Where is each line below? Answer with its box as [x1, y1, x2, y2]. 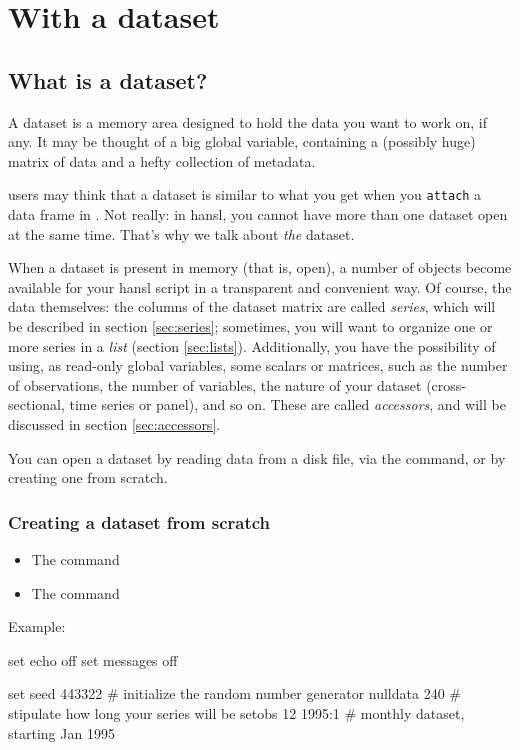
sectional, [8, 394, 65, 415]
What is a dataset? [8, 64, 208, 95]
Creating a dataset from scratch [8, 509, 270, 534]
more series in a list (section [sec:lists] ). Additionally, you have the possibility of [8, 335, 496, 356]
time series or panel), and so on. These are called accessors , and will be [69, 394, 506, 415]
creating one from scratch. [8, 467, 168, 488]
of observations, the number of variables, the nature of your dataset [8, 374, 422, 395]
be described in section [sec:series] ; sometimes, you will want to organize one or [8, 315, 493, 336]
